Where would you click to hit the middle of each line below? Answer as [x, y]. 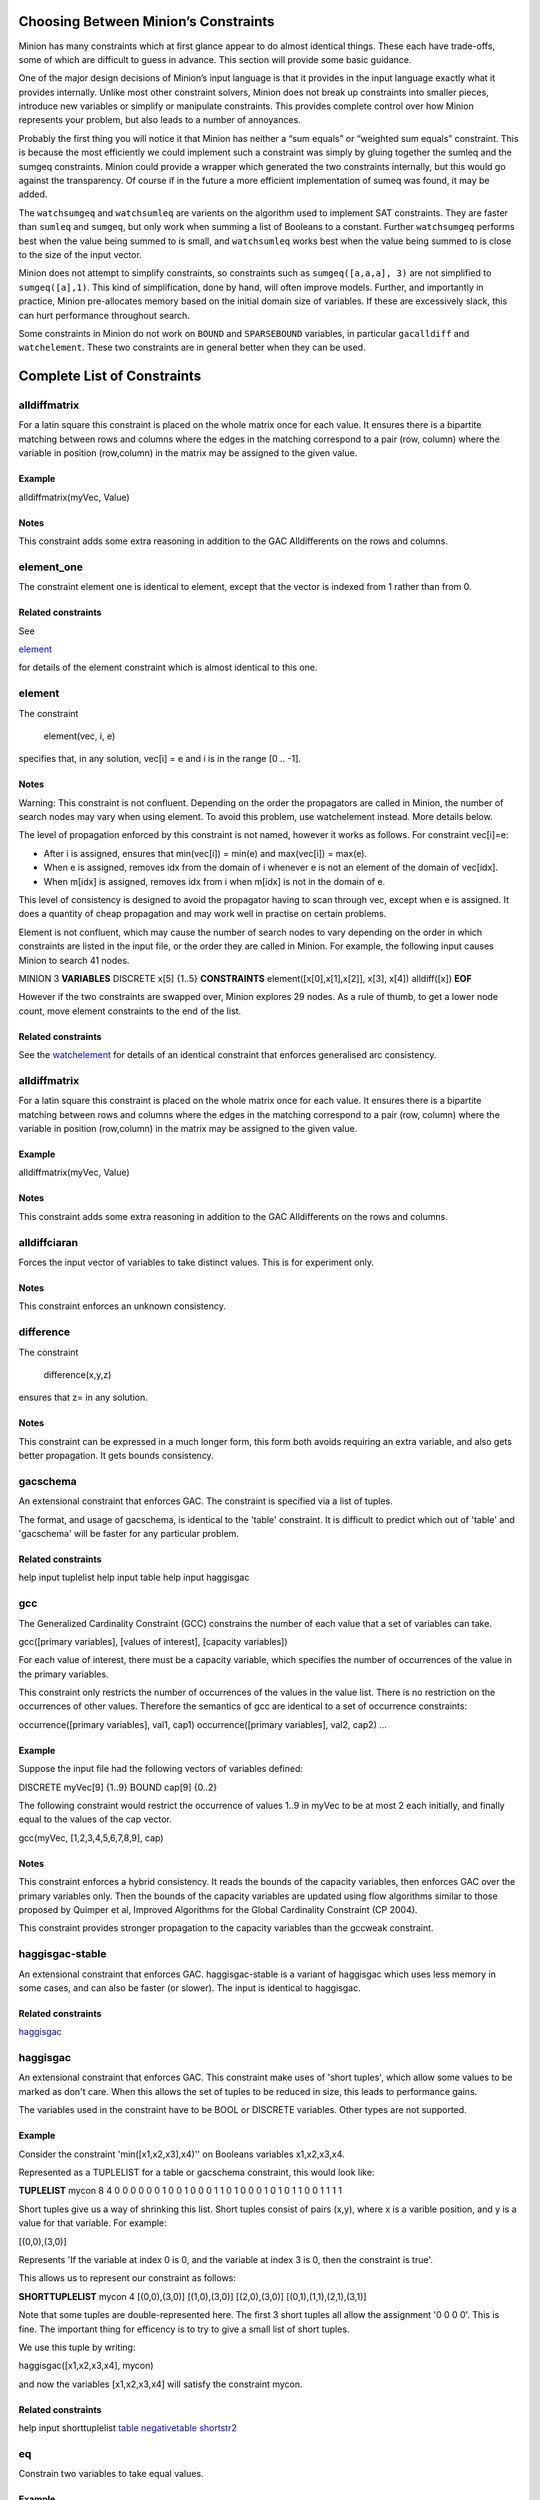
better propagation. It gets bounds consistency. [116, 1456]
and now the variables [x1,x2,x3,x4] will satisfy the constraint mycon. [161, 2384]
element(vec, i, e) [79, 736]
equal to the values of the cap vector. [95, 1819]
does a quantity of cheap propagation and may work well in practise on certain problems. [202, 914]
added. [33, 194]
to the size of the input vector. [80, 254]
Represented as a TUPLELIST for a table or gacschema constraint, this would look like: [196, 2172]
